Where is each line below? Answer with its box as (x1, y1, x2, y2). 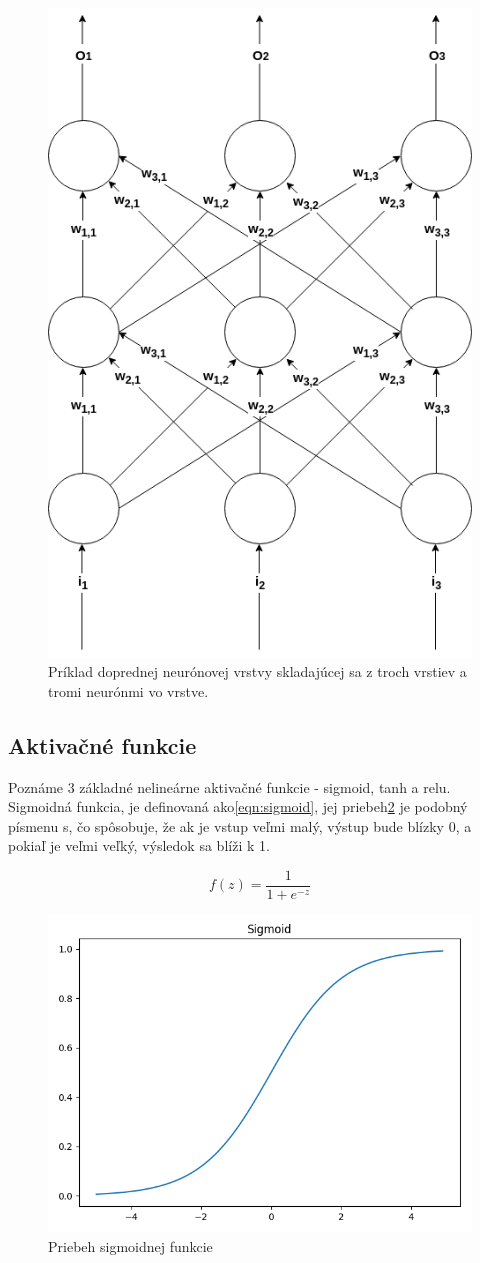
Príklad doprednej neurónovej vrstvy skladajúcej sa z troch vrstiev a (48, 661, 467, 682)
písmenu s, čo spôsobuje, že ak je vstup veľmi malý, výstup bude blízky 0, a (8, 815, 472, 836)
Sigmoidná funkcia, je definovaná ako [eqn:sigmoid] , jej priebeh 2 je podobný (8, 796, 468, 817)
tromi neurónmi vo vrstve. (48, 680, 209, 701)
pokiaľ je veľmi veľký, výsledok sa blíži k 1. (8, 835, 270, 856)
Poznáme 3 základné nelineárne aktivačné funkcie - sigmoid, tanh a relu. (8, 776, 451, 797)
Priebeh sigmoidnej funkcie (48, 1235, 213, 1256)
